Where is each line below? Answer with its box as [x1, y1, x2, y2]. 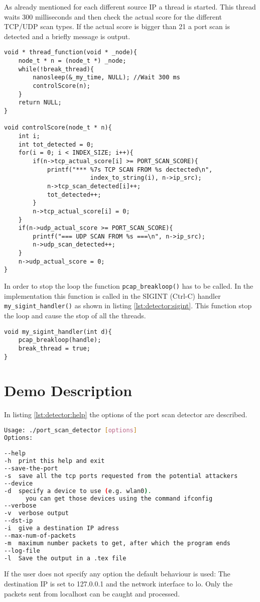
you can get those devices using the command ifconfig [25, 495, 213, 502]
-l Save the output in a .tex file [4, 554, 126, 562]
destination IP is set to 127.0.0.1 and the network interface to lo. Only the [4, 578, 233, 589]
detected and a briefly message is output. [4, 31, 131, 41]
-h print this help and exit [4, 457, 105, 465]
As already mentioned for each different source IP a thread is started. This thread [4, 2, 256, 12]
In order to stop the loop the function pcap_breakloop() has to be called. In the [4, 281, 253, 291]
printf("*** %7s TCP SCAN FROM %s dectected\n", [47, 166, 213, 173]
